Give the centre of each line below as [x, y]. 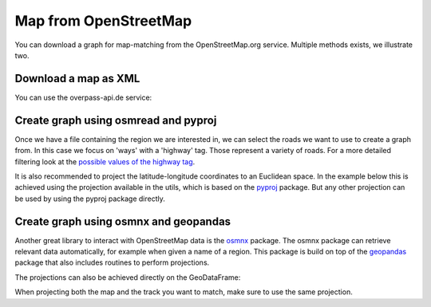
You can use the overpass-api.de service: [83, 97]
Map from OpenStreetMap [103, 21]
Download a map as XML [77, 79]
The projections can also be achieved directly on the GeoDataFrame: [128, 277]
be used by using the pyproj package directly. [90, 199]
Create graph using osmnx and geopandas [123, 221]
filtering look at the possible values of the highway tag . [105, 161]
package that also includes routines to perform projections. [112, 262]
